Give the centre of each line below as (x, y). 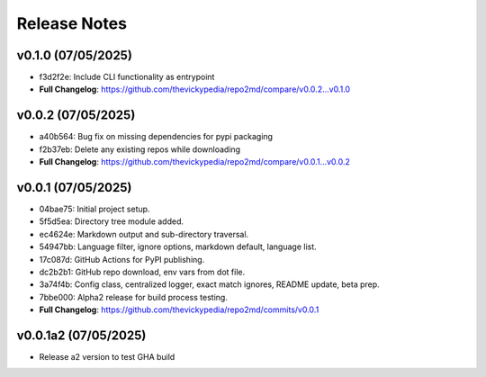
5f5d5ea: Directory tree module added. (112, 221)
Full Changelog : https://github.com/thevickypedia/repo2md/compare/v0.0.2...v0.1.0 (195, 89)
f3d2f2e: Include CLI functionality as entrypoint (127, 77)
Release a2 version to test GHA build (107, 357)
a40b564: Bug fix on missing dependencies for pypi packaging (156, 137)
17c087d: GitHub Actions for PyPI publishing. (122, 259)
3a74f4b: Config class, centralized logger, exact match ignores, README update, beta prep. (209, 284)
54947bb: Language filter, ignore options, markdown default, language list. (178, 247)
